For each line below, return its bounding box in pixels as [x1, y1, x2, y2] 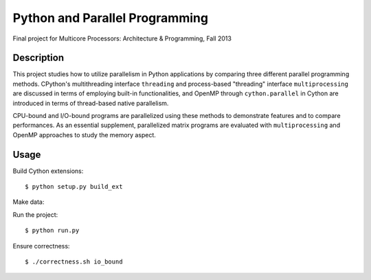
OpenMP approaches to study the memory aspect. [12, 130, 156, 139]
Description [12, 52, 65, 64]
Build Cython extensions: [12, 167, 84, 175]
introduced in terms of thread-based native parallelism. [12, 99, 169, 107]
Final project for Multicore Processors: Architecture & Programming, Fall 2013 [12, 34, 232, 43]
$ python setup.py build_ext [25, 183, 123, 191]
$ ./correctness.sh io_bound [25, 258, 123, 266]
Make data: [12, 198, 45, 206]
